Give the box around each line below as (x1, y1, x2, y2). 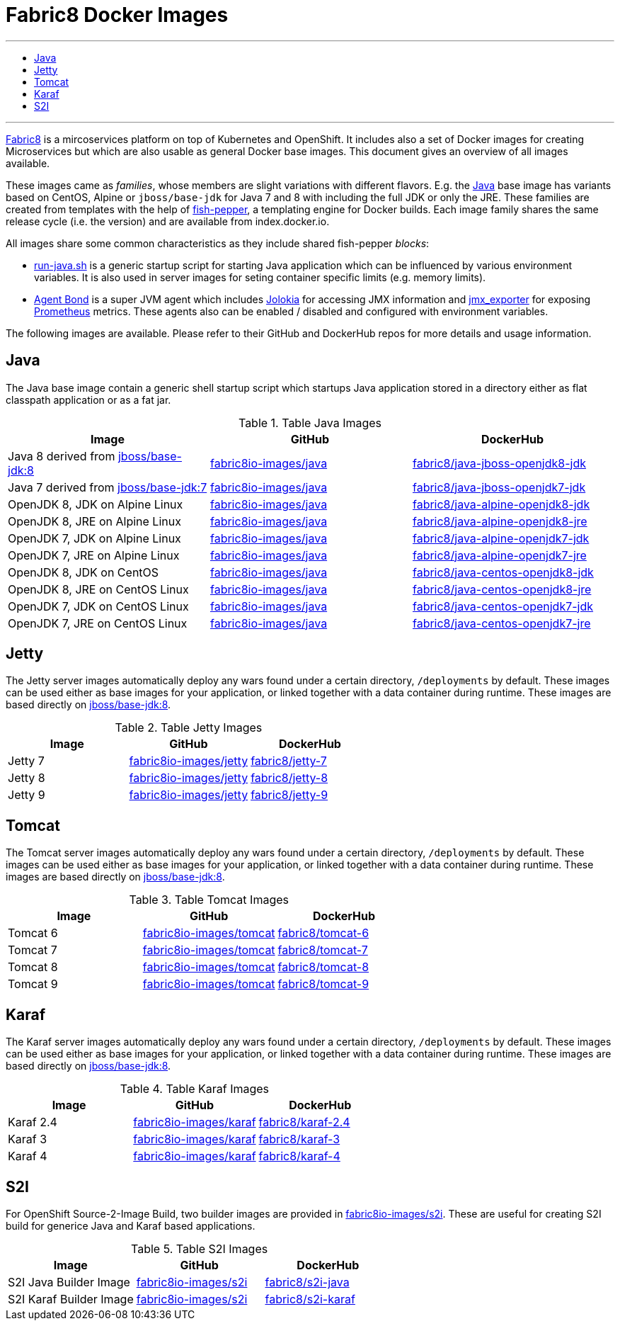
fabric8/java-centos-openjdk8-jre (412, 582, 592, 596)
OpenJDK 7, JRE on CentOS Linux (8, 616, 188, 630)
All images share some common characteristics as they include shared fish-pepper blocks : (6, 237, 430, 249)
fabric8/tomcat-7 (277, 943, 368, 958)
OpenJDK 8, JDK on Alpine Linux (8, 497, 183, 511)
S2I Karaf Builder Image (8, 1291, 134, 1306)
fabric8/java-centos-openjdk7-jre (412, 616, 591, 630)
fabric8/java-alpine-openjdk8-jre (412, 514, 587, 528)
